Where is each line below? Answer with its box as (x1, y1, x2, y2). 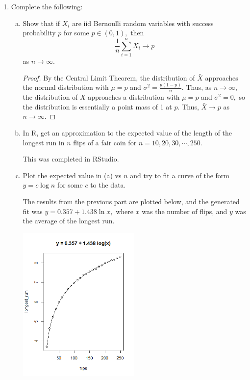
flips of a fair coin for (73, 137, 137, 147)
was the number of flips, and (142, 206, 227, 216)
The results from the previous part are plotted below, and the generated (23, 196, 240, 206)
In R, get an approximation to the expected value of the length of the (23, 128, 232, 138)
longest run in (23, 137, 65, 147)
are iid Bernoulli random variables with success (72, 18, 214, 28)
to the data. (90, 180, 126, 190)
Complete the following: (11, 1, 83, 11)
